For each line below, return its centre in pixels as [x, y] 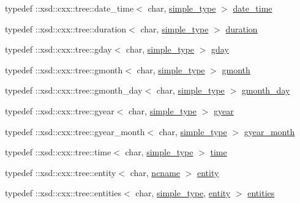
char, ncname [155, 172]
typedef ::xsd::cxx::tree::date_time [69, 8]
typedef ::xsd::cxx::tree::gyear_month [75, 131]
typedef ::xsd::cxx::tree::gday [58, 49]
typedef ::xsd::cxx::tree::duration [66, 28]
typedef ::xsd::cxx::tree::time [58, 152]
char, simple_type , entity [183, 193]
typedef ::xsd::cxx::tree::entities [63, 193]
